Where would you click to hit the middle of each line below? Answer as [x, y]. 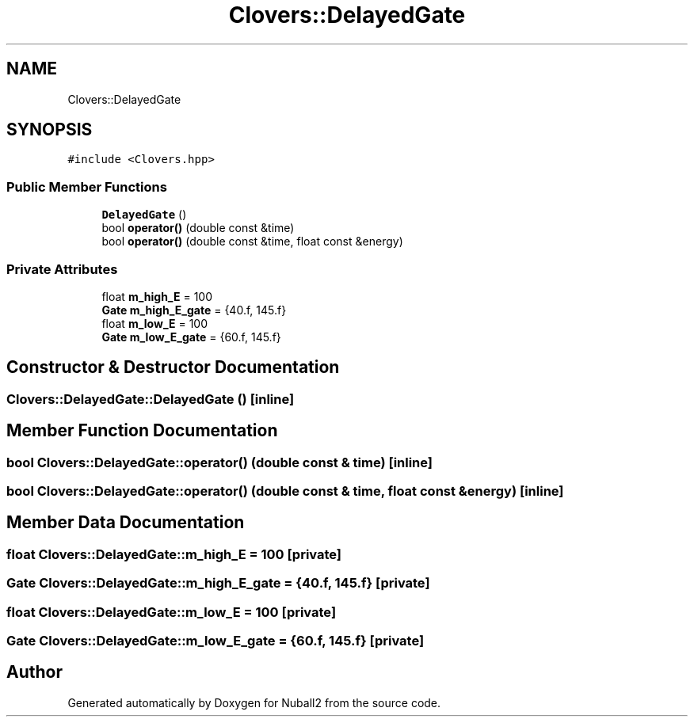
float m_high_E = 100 [157, 296]
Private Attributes [62, 269]
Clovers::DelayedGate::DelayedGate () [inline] [151, 399]
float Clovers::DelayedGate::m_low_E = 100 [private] [172, 612]
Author [34, 672]
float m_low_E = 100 [155, 323]
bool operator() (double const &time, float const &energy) [252, 242]
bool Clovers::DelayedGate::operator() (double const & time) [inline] [220, 462]
